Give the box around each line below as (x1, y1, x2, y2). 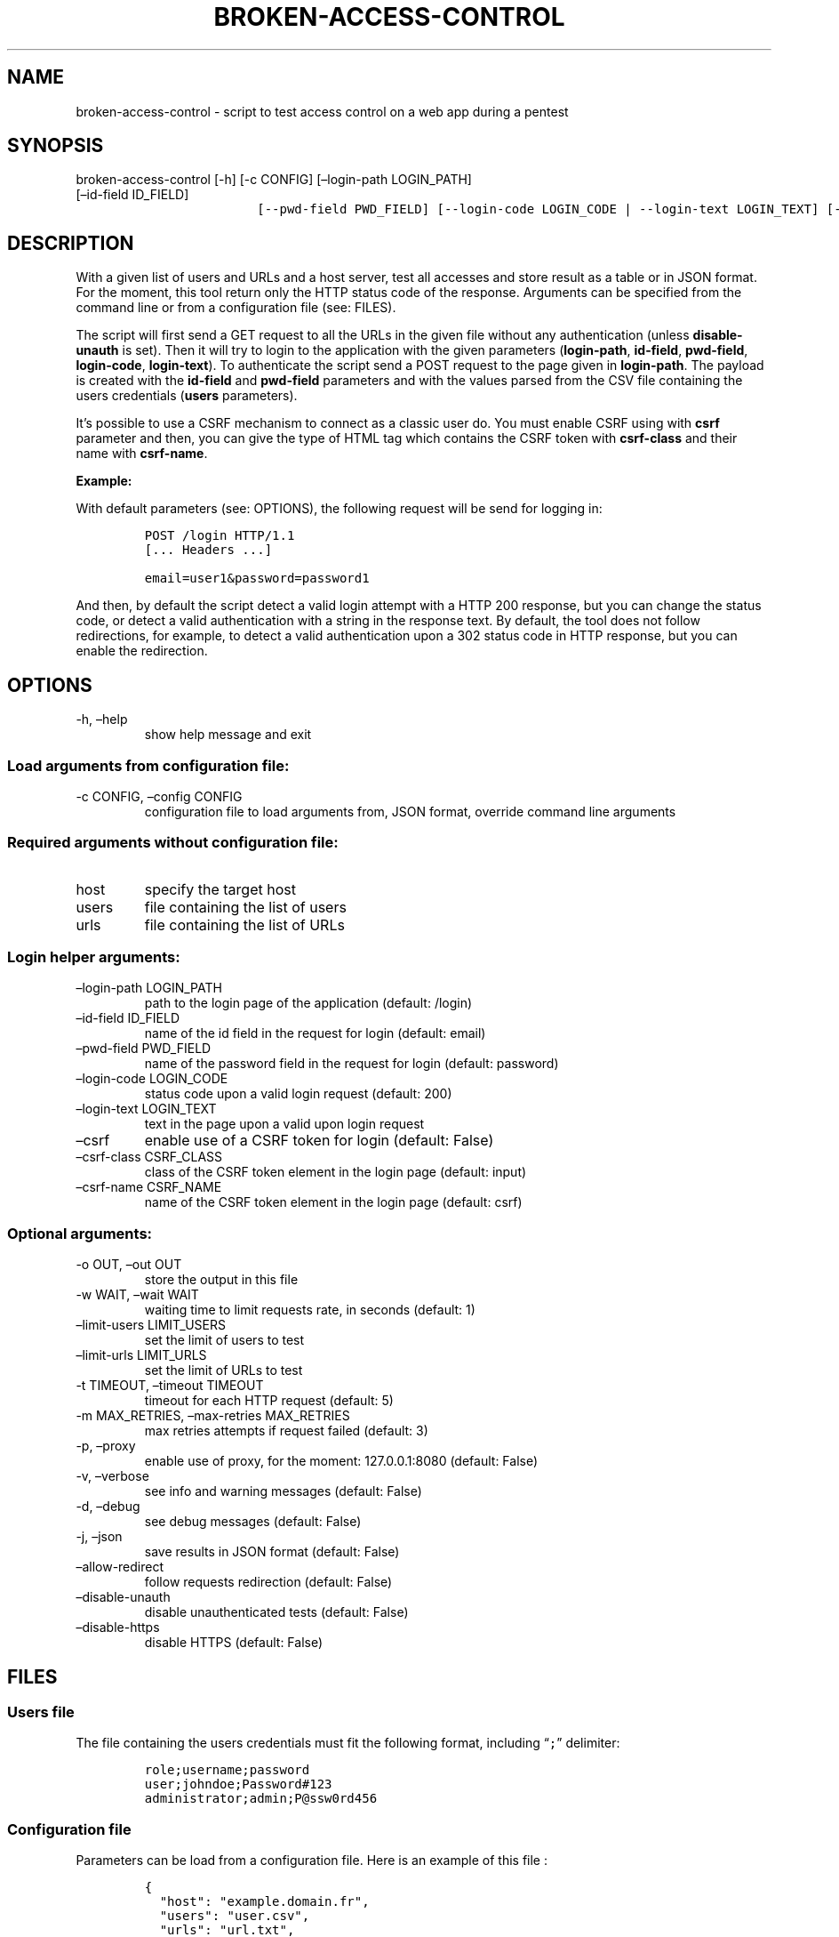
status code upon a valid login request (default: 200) (144, 1086, 452, 1102)
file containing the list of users (144, 897, 347, 916)
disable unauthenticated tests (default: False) (144, 1604, 409, 1620)
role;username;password (144, 1763, 310, 1778)
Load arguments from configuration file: (7, 756, 290, 775)
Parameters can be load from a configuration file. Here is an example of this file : (76, 1853, 547, 1869)
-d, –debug (76, 1499, 140, 1515)
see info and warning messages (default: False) (144, 1483, 422, 1499)
